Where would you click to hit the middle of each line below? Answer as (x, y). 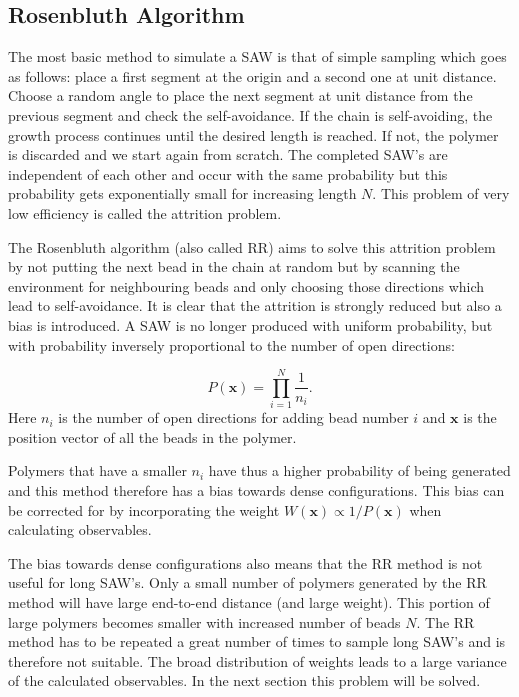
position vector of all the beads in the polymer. (152, 436)
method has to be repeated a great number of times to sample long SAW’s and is (257, 641)
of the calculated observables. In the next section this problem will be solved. (244, 680)
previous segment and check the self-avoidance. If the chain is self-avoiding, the (250, 114)
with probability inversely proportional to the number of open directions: (231, 344)
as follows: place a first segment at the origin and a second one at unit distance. (252, 75)
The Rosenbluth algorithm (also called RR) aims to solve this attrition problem (252, 246)
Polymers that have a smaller (97, 470)
